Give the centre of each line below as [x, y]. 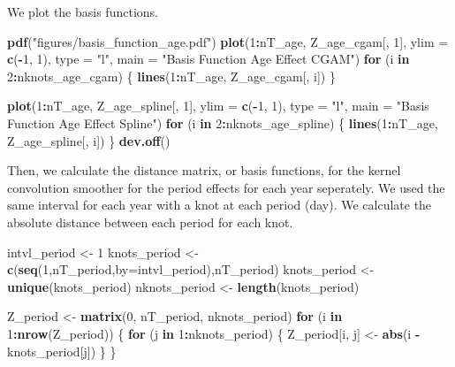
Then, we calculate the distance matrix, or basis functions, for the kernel [204, 170]
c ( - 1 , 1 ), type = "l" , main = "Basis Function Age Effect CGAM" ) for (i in [209, 59]
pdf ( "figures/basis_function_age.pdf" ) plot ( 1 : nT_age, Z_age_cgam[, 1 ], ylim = [228, 41]
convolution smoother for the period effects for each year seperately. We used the [226, 187]
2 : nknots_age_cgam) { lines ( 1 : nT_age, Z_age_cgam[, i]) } [171, 76]
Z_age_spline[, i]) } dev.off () [89, 140]
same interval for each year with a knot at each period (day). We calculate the [220, 205]
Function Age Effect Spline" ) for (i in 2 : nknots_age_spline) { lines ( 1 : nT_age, [223, 122]
